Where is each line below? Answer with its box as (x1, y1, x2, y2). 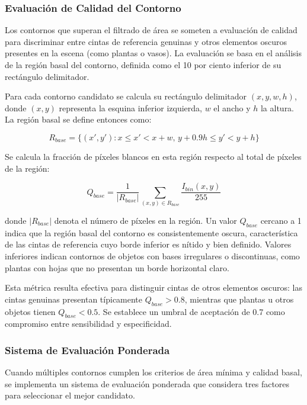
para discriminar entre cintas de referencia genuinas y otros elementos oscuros (5, 35, 287, 47)
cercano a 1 (260, 214, 302, 226)
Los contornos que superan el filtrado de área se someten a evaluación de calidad (5, 24, 298, 36)
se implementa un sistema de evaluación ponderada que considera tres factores (5, 377, 290, 390)
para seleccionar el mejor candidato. (5, 389, 135, 401)
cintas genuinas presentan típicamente (5, 292, 143, 305)
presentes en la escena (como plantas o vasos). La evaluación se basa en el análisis (5, 47, 302, 59)
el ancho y (213, 101, 251, 114)
